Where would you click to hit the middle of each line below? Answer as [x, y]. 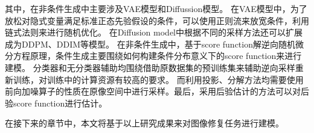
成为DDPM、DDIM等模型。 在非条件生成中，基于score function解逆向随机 [150, 44]
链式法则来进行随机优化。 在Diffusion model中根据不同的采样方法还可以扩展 [154, 32]
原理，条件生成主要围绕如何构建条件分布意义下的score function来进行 [166, 56]
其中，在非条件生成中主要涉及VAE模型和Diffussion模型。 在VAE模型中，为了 [156, 8]
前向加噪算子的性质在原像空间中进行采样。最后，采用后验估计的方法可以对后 [157, 91]
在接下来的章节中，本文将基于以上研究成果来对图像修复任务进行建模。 [144, 123]
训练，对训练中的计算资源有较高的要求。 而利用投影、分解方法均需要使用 [158, 79]
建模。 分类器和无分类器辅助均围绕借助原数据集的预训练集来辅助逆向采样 [150, 67]
